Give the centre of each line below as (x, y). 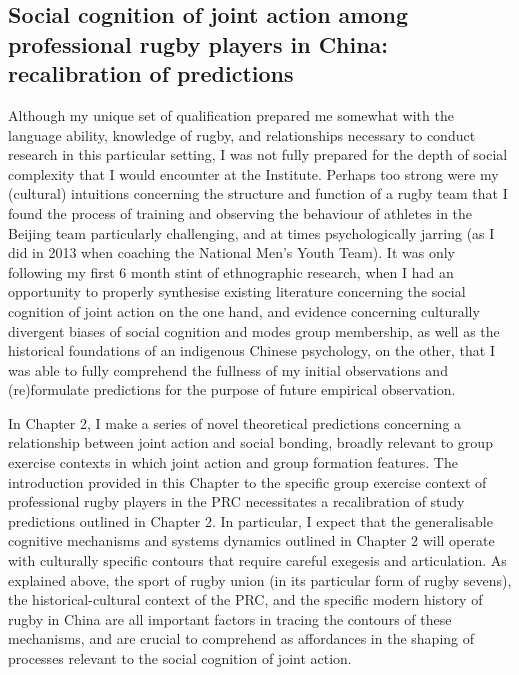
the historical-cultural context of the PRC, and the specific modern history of (245, 599)
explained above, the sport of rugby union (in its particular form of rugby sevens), (260, 579)
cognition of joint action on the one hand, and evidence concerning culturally (244, 310)
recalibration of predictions (151, 73)
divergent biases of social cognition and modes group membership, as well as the (254, 330)
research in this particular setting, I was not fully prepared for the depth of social (258, 154)
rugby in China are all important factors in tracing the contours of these (230, 618)
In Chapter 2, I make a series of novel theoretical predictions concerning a (235, 422)
